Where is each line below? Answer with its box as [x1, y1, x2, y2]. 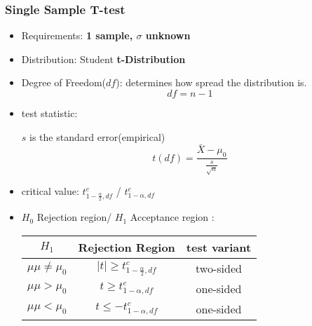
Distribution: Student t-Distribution [21, 51, 186, 66]
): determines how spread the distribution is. [116, 75, 307, 90]
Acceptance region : [130, 210, 215, 224]
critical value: [21, 184, 79, 198]
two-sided [196, 259, 242, 276]
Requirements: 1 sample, [21, 28, 133, 43]
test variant [186, 238, 252, 255]
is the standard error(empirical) [29, 129, 165, 144]
